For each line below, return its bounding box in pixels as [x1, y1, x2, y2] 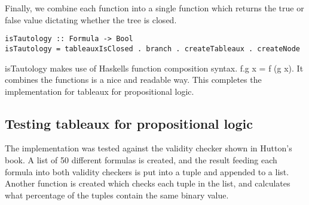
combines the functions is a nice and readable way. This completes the [5, 73, 262, 86]
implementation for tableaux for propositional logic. [5, 85, 194, 97]
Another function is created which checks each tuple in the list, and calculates [5, 177, 290, 190]
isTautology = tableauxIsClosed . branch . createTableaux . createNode [5, 44, 300, 53]
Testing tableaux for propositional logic [5, 114, 253, 132]
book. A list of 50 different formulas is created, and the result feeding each [5, 154, 277, 166]
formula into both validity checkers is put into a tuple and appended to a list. [5, 165, 289, 178]
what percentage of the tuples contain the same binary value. [5, 188, 229, 201]
